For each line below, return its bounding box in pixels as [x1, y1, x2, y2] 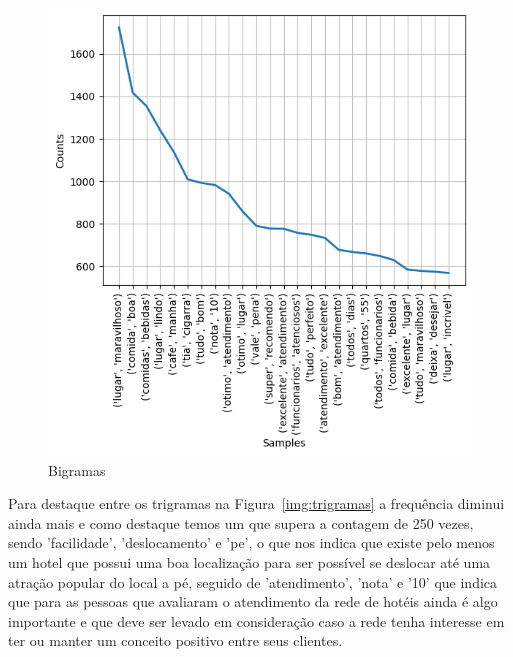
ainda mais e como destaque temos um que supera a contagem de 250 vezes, [8, 512, 474, 533]
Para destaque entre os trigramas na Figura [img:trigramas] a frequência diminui [8, 493, 505, 514]
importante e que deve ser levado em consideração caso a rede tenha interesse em [8, 610, 505, 631]
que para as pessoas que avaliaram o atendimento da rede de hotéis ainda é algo [8, 591, 498, 612]
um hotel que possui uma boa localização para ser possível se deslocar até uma [8, 552, 491, 573]
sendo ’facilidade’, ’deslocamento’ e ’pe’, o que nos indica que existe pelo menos [8, 532, 495, 553]
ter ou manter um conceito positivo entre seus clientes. [8, 630, 343, 651]
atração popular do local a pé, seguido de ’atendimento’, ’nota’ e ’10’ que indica [8, 571, 498, 592]
